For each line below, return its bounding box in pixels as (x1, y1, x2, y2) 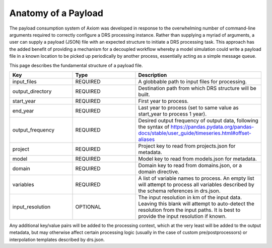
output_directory (12, 88, 52, 95)
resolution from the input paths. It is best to (138, 206, 241, 213)
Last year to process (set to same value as (138, 104, 239, 111)
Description (138, 71, 167, 78)
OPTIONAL (75, 203, 101, 210)
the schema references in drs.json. (138, 187, 221, 194)
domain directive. (138, 168, 180, 175)
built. (138, 91, 151, 98)
